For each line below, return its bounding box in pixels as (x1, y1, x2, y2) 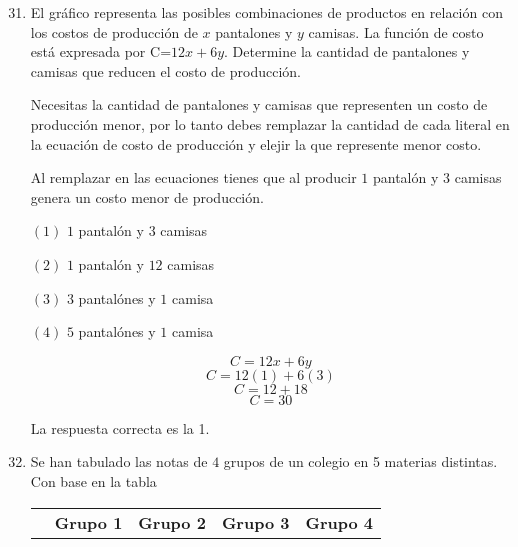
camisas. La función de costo (308, 21, 484, 42)
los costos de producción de (30, 21, 198, 42)
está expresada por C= (30, 41, 172, 62)
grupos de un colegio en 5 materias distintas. (223, 451, 498, 472)
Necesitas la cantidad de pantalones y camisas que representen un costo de (30, 94, 488, 115)
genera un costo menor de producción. (30, 186, 264, 207)
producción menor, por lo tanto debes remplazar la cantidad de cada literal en (30, 113, 510, 134)
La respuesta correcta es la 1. (30, 417, 210, 438)
